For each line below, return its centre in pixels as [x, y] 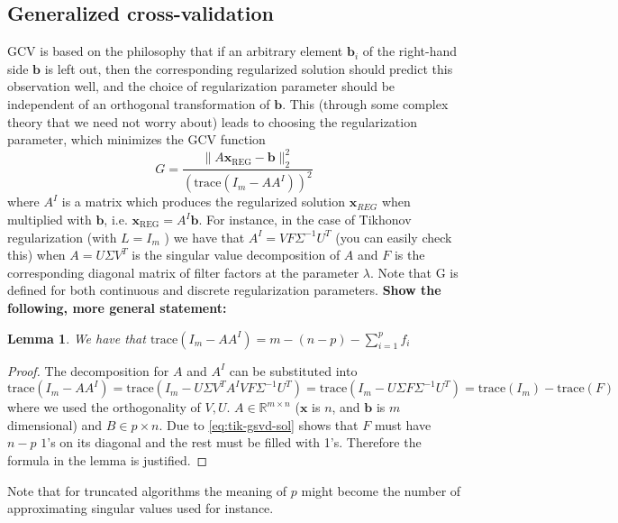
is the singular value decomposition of [236, 255]
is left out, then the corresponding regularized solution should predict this [249, 68]
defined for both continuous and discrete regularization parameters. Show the [224, 290]
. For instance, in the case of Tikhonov [305, 220]
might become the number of [381, 490]
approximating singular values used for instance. [141, 508]
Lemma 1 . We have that [77, 338]
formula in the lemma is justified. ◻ [108, 459]
